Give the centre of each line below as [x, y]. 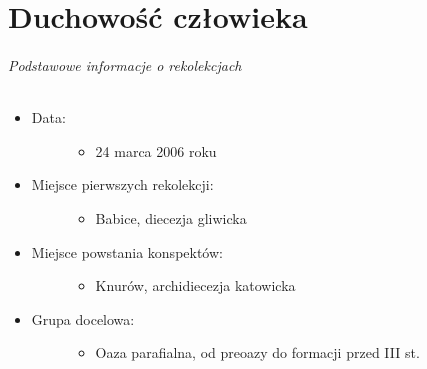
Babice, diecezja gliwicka [171, 217]
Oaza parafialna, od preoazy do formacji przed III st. [257, 352]
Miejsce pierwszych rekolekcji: [122, 184]
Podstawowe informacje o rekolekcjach [125, 64]
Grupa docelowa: [83, 318]
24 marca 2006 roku [156, 150]
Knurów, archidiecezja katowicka [195, 285]
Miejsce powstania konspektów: [127, 251]
